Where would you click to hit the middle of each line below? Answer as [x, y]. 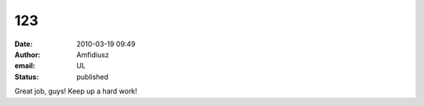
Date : [24, 44]
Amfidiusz [93, 54]
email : [25, 66]
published [93, 77]
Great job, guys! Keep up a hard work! [76, 91]
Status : [27, 77]
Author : [27, 54]
